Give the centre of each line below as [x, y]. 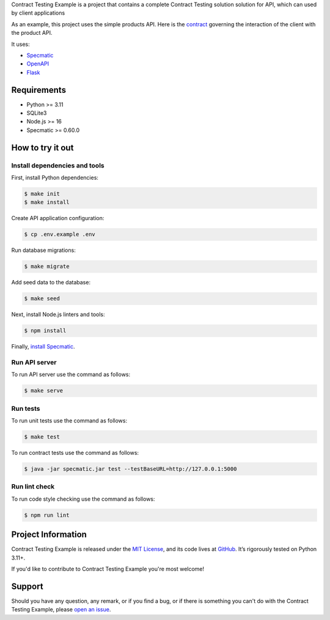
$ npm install [45, 331]
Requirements [39, 90]
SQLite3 [37, 113]
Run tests [26, 408]
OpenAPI [38, 64]
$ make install [47, 202]
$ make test [42, 437]
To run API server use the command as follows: [71, 375]
